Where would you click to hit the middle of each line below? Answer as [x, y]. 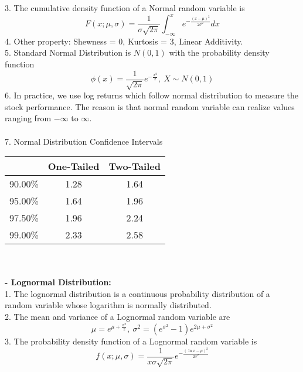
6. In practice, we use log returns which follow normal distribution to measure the [152, 95]
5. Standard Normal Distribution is [68, 52]
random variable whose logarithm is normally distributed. [108, 305]
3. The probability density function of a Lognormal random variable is [131, 341]
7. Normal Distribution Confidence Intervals [84, 141]
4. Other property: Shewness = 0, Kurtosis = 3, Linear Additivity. [124, 41]
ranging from [28, 118]
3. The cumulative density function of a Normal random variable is [125, 8]
